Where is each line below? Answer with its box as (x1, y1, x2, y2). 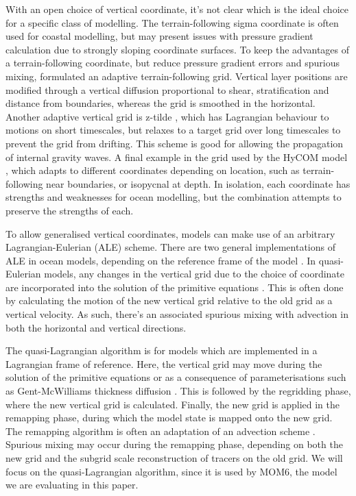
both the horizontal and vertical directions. (5, 320, 187, 334)
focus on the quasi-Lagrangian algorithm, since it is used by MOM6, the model (5, 464, 337, 478)
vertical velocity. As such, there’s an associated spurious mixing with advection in (5, 307, 348, 321)
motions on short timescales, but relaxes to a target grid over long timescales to (5, 123, 341, 137)
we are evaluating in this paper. (5, 478, 139, 492)
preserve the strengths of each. (5, 203, 134, 217)
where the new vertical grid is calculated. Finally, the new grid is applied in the (5, 397, 340, 411)
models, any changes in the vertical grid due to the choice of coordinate (44, 266, 345, 281)
